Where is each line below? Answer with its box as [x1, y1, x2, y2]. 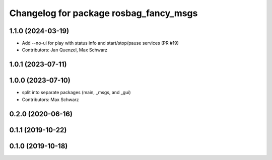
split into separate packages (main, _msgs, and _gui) [22, 90, 131, 96]
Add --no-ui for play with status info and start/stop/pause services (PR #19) [22, 40, 179, 46]
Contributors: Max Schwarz [22, 96, 79, 103]
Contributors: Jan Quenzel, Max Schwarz [22, 47, 108, 53]
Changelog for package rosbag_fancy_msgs [9, 8, 198, 19]
